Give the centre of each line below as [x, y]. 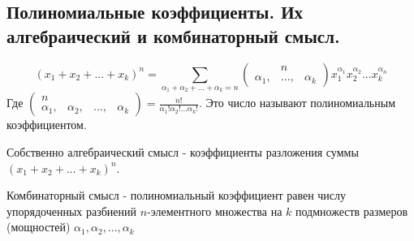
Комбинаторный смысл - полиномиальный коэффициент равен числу [177, 195]
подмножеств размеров [351, 211]
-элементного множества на [215, 211]
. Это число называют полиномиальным [298, 103]
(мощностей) [39, 227]
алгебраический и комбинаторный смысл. [173, 35]
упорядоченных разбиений [72, 211]
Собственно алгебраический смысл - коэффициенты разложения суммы [183, 151]
